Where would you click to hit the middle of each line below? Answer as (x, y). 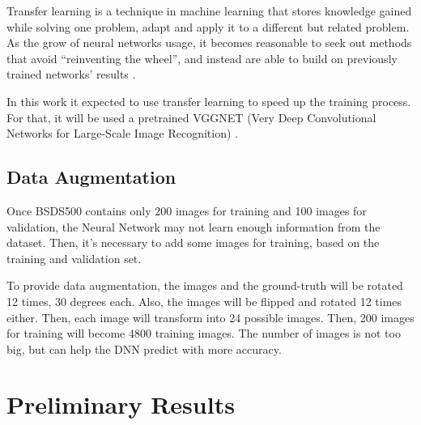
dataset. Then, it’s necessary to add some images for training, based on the (193, 242)
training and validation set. (74, 258)
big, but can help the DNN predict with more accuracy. (144, 348)
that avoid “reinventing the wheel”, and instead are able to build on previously (202, 58)
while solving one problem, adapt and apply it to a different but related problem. (208, 26)
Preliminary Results (121, 404)
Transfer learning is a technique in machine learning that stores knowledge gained (209, 11)
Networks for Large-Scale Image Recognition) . (123, 133)
